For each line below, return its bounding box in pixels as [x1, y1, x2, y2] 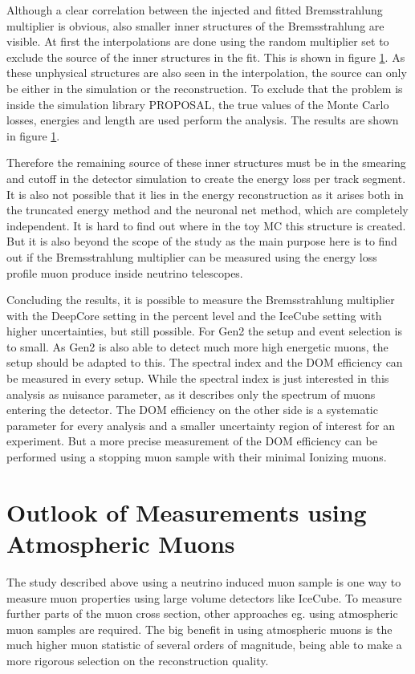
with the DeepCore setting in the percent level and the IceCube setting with [6, 307, 382, 323]
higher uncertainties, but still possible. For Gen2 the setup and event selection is [6, 323, 402, 339]
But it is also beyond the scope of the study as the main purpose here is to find [6, 233, 397, 250]
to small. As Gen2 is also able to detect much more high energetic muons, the [6, 338, 389, 355]
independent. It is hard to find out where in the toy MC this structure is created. [6, 217, 406, 233]
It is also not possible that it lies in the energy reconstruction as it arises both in [6, 185, 404, 202]
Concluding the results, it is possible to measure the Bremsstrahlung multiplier [6, 291, 395, 308]
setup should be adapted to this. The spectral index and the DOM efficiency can [6, 354, 403, 371]
